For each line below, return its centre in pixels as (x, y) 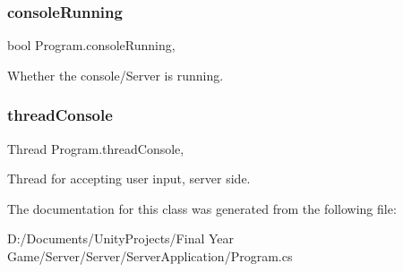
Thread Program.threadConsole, (96, 148)
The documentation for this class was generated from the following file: (202, 208)
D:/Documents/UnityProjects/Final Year (121, 238)
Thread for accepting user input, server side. (129, 178)
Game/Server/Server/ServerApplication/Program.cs (150, 256)
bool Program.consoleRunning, (91, 45)
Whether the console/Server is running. (116, 75)
